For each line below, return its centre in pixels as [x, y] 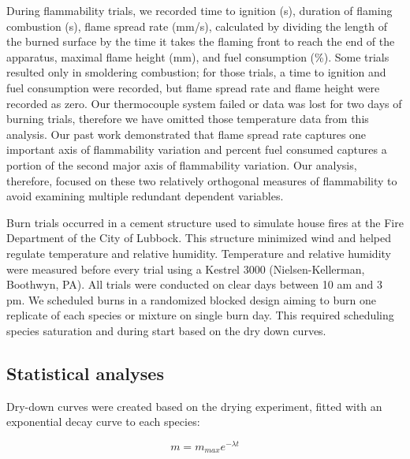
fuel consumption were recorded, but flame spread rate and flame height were [193, 87]
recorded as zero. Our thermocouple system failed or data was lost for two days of [204, 103]
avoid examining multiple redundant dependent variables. [145, 196]
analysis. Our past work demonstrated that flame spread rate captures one [186, 134]
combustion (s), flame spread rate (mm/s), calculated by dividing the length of [197, 26]
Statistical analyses [85, 373]
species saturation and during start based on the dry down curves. [166, 330]
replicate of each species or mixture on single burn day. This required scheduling [200, 315]
